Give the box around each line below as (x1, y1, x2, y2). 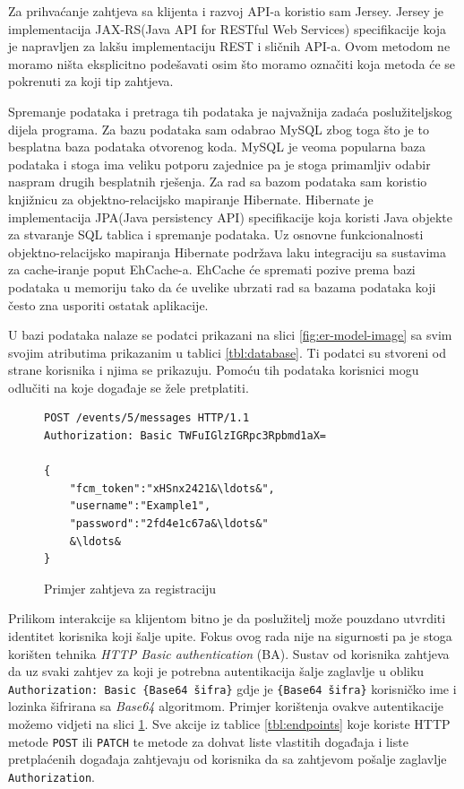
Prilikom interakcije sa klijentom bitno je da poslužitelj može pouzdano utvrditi (8, 609, 446, 628)
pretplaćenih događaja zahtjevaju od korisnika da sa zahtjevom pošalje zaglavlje (8, 750, 447, 768)
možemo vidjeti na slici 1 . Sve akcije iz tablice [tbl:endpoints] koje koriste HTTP (8, 715, 451, 733)
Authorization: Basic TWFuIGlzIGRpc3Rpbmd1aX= (44, 429, 326, 443)
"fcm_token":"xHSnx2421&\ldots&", (69, 481, 275, 495)
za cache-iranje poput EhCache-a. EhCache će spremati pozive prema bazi (8, 260, 416, 279)
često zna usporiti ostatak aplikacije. (8, 295, 209, 314)
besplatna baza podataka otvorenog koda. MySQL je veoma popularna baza (8, 137, 425, 156)
